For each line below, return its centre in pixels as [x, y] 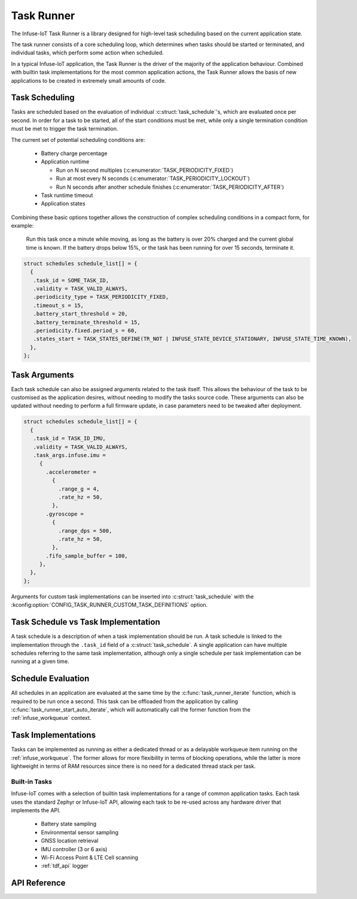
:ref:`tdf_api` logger [65, 866]
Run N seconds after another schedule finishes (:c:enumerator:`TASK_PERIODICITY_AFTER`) [170, 187]
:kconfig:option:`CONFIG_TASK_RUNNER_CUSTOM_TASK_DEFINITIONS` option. [109, 605]
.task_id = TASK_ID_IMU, [69, 438]
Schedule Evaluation [50, 679]
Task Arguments [42, 375]
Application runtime [65, 162]
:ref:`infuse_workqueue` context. [51, 718]
